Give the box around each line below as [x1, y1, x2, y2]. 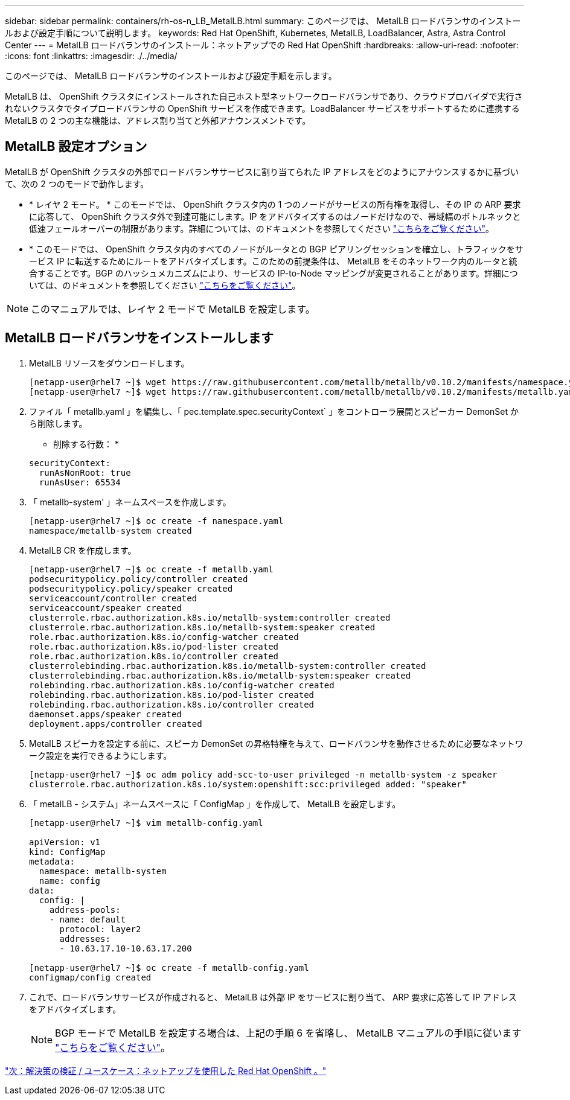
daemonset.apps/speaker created [29, 709, 182, 719]
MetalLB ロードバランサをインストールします [5, 330, 274, 346]
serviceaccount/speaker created [29, 603, 182, 613]
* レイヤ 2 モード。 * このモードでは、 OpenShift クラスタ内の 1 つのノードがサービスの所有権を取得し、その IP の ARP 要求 [29, 199, 521, 209]
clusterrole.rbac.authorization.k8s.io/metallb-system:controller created [29, 612, 391, 622]
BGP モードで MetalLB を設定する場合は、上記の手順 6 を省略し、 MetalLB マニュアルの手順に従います [55, 1026, 522, 1039]
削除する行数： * [53, 438, 119, 449]
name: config [39, 875, 101, 886]
